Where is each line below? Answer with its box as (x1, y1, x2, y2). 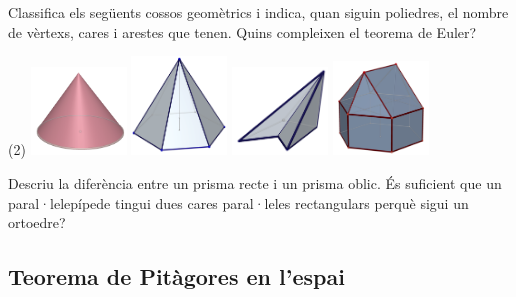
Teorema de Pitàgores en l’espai (8, 261, 345, 292)
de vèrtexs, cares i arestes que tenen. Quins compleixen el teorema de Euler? (8, 21, 477, 42)
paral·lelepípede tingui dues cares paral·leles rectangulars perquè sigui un (8, 192, 469, 213)
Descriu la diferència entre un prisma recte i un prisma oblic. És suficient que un (8, 173, 502, 194)
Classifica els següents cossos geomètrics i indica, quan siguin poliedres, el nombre (8, 2, 509, 22)
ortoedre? (8, 212, 66, 233)
